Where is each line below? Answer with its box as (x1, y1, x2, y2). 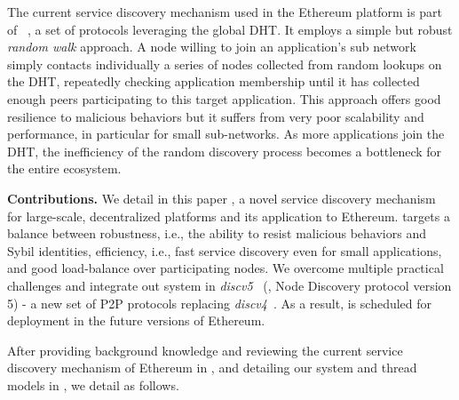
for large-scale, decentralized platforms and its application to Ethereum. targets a (7, 206, 450, 225)
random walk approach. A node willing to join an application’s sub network (7, 37, 416, 56)
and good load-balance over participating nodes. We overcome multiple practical (7, 259, 444, 277)
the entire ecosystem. (7, 159, 122, 178)
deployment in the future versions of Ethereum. (7, 311, 265, 330)
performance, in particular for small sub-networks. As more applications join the (7, 124, 445, 143)
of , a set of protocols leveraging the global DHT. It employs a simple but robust (7, 20, 453, 38)
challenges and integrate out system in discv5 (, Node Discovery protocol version (7, 276, 452, 294)
